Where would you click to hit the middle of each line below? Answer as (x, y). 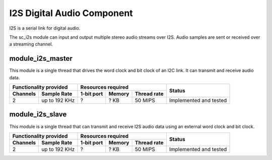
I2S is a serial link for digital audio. (45, 28)
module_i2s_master (41, 58)
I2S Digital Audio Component (71, 13)
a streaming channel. (31, 44)
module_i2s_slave (38, 115)
